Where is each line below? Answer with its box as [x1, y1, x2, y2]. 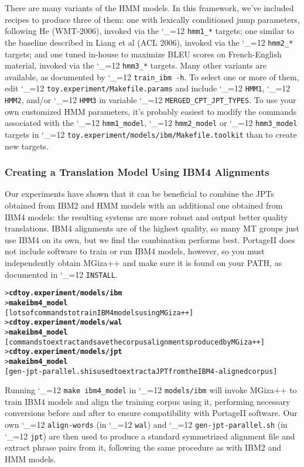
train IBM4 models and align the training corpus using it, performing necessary [5, 395, 291, 407]
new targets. [5, 139, 49, 152]
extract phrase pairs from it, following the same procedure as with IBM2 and [5, 441, 282, 454]
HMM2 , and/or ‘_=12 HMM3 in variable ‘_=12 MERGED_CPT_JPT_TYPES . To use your [5, 94, 296, 106]
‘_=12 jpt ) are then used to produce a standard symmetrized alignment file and [5, 429, 295, 442]
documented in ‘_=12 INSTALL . [5, 268, 118, 280]
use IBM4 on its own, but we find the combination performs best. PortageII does [5, 233, 295, 246]
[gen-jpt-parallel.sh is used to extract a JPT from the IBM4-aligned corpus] [5, 367, 278, 376]
